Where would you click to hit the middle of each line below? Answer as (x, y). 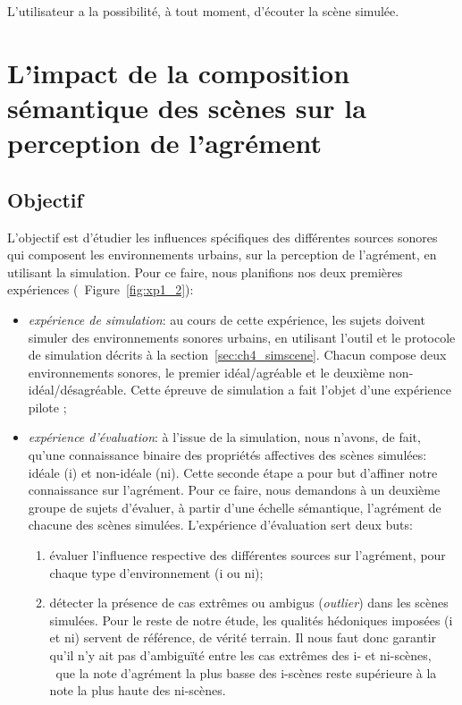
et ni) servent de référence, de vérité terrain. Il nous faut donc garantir (243, 637)
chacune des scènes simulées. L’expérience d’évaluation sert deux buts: (220, 525)
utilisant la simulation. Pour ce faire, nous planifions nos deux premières (205, 272)
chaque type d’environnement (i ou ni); (156, 572)
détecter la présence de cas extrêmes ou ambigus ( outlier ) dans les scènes (249, 603)
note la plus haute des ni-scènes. (138, 690)
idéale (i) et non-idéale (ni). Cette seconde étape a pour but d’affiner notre (233, 472)
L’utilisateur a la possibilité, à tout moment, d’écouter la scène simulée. (203, 11)
